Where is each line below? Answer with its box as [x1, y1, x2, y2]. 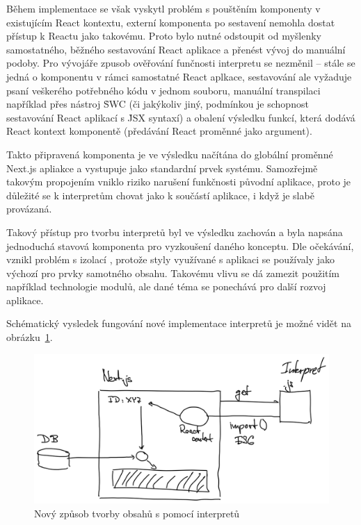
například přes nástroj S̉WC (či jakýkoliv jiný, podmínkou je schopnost [6, 97, 309, 111]
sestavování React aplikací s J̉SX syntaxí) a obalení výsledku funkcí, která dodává [6, 110, 355, 124]
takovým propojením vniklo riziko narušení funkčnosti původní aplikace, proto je [6, 174, 351, 189]
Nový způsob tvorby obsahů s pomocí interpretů [34, 506, 240, 520]
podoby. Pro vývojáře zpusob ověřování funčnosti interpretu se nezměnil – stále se [6, 56, 355, 70]
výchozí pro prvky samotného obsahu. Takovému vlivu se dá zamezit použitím [6, 265, 340, 280]
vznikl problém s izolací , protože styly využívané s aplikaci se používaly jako [6, 252, 335, 267]
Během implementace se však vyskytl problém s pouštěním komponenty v [6, 1, 321, 15]
